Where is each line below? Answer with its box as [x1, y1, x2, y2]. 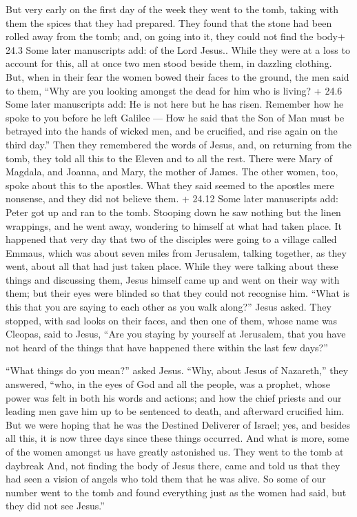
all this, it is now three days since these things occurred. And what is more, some [6, 431, 349, 445]
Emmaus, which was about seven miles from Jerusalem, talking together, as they [6, 245, 347, 260]
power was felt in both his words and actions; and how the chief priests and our [6, 390, 342, 404]
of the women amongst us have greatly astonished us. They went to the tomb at [6, 445, 344, 458]
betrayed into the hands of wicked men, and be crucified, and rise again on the [6, 124, 338, 138]
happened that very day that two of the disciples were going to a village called [6, 232, 337, 246]
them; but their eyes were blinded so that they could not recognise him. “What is [6, 286, 349, 300]
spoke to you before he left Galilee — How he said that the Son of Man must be [6, 110, 345, 124]
